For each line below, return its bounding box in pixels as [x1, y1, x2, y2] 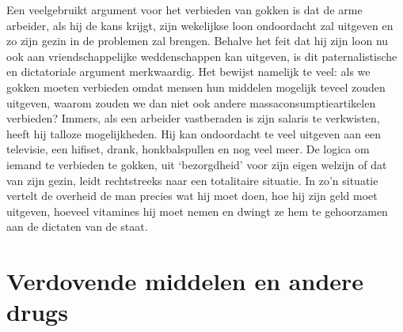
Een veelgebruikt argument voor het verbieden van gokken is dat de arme [6, 2, 363, 17]
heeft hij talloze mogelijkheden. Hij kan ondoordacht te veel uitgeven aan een [6, 125, 381, 141]
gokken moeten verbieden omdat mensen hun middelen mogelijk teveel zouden [6, 78, 386, 95]
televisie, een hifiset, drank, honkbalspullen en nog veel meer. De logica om [6, 141, 370, 157]
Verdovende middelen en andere [6, 265, 364, 297]
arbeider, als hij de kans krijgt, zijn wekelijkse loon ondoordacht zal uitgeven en [6, 17, 393, 33]
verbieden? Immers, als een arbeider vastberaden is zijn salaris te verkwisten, [6, 110, 380, 126]
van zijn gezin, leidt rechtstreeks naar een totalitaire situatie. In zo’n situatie [6, 172, 378, 188]
